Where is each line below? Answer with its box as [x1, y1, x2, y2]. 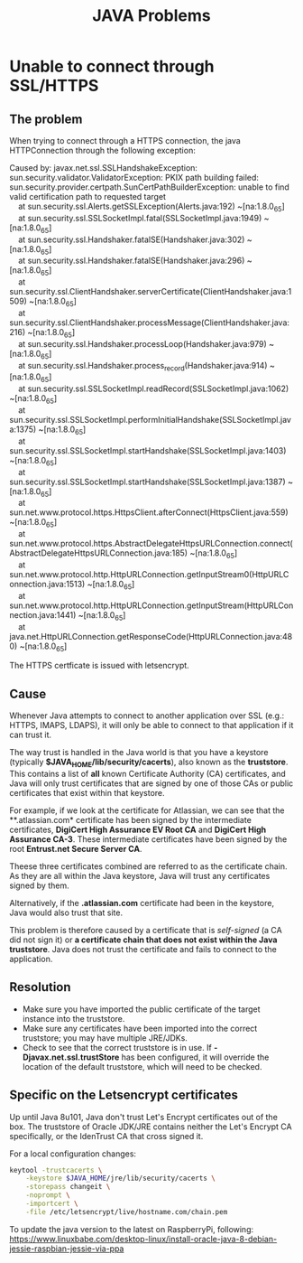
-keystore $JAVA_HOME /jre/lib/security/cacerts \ [25, 1174, 216, 1183]
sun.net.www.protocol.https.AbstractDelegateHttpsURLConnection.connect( [9, 538, 293, 549]
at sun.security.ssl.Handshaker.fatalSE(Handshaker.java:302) [17, 234, 245, 245]
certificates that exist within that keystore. [9, 787, 165, 798]
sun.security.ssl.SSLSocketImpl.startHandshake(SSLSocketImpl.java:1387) [9, 476, 286, 487]
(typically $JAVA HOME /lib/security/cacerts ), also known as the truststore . [9, 756, 289, 769]
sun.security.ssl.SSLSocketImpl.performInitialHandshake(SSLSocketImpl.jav [9, 414, 291, 425]
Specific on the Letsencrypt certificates [9, 1088, 239, 1103]
